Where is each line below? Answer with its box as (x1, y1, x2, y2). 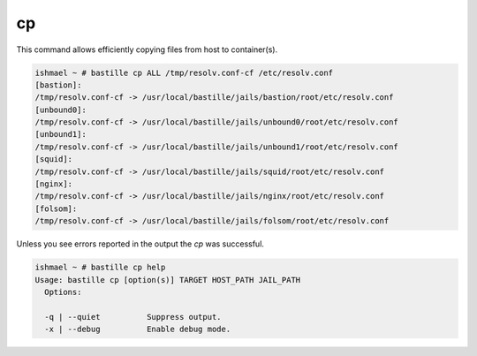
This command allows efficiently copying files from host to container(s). (16, 44, 278, 55)
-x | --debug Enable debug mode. (44, 324, 231, 335)
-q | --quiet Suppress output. (44, 312, 222, 322)
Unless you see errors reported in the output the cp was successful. (16, 239, 265, 249)
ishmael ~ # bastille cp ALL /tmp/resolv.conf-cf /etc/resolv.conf (34, 67, 334, 78)
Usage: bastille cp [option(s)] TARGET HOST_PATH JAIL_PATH (34, 275, 301, 284)
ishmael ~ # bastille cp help (34, 262, 166, 273)
